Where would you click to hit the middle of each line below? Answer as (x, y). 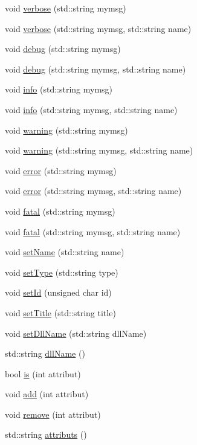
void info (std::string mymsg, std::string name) (91, 109)
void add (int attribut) (47, 394)
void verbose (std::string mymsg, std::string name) (98, 28)
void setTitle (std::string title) (60, 312)
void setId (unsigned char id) (58, 292)
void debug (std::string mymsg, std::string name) (95, 69)
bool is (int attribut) (43, 373)
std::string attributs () (46, 434)
